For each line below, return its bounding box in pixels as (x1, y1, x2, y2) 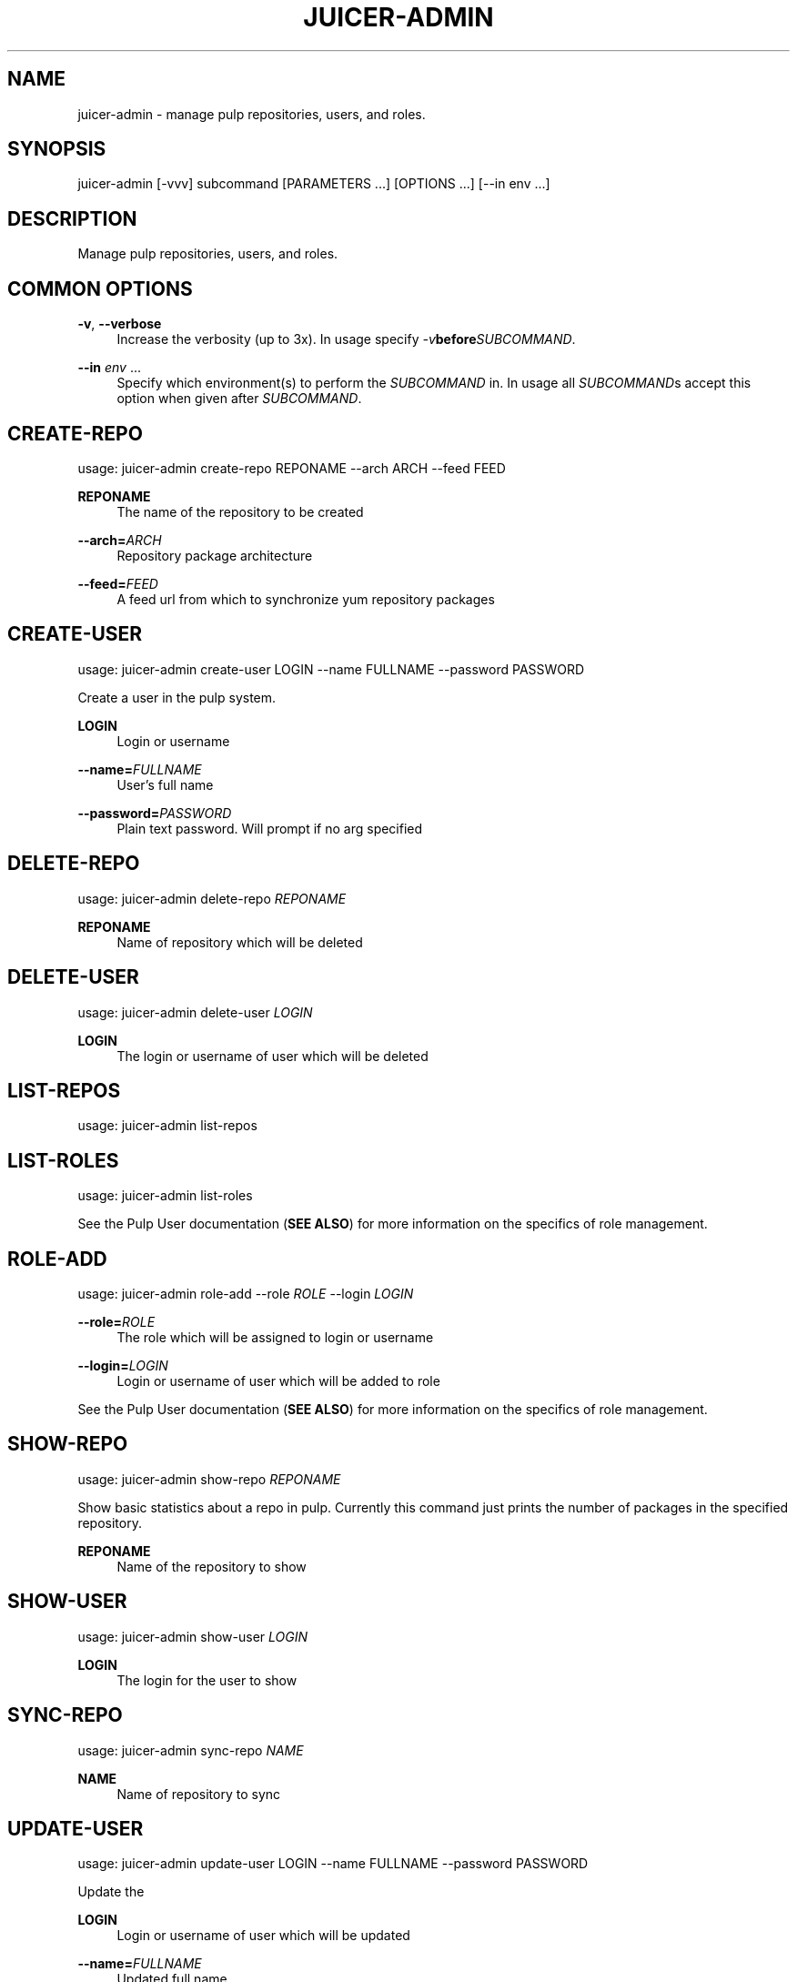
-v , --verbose (77, 316, 162, 332)
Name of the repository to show (116, 1558, 307, 1574)
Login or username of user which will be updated (116, 1927, 410, 1944)
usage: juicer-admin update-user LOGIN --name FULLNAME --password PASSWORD (77, 1856, 589, 1872)
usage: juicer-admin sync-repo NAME (77, 1742, 304, 1758)
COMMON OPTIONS (7, 277, 193, 300)
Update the (77, 1884, 145, 1900)
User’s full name (116, 776, 214, 793)
